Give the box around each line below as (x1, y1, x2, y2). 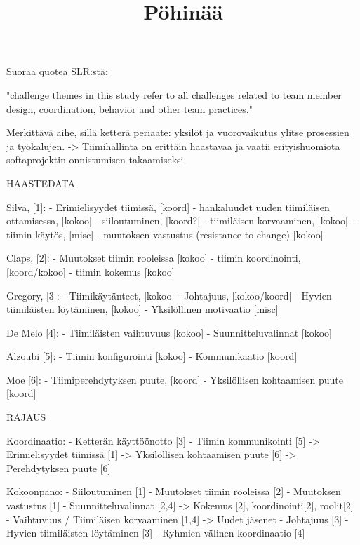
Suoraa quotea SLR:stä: (6, 64, 108, 79)
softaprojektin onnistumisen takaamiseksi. (6, 152, 187, 167)
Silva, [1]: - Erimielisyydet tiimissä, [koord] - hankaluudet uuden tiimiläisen (6, 199, 330, 214)
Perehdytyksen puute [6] (6, 460, 111, 475)
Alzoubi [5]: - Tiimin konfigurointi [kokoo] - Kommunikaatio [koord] (6, 349, 298, 363)
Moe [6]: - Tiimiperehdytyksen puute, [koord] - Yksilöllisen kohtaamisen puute (6, 372, 343, 386)
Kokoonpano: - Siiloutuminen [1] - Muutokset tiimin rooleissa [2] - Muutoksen (6, 484, 341, 499)
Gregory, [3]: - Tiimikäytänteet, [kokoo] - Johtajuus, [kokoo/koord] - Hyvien (6, 288, 332, 302)
